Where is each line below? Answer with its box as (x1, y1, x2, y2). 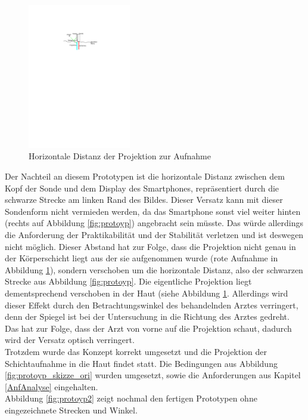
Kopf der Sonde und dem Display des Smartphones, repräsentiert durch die (5, 181, 279, 194)
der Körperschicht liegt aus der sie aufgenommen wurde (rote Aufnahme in (5, 252, 278, 264)
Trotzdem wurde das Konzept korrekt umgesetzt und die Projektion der (5, 345, 267, 357)
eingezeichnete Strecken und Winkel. (5, 403, 138, 416)
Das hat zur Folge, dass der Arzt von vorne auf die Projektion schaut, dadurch (5, 322, 292, 334)
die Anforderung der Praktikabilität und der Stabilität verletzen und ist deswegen (5, 228, 304, 241)
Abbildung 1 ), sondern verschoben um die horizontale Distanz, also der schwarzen (5, 263, 303, 276)
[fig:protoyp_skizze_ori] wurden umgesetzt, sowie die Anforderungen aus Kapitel (5, 369, 301, 381)
